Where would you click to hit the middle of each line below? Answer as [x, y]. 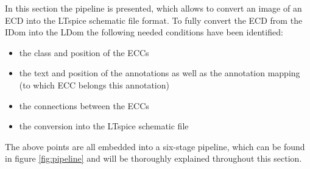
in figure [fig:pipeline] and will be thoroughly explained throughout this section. [153, 158]
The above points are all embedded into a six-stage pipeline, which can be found [155, 146]
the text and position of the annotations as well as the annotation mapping [160, 73]
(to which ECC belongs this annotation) [94, 84]
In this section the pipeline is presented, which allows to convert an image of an [153, 8]
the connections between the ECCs [84, 105]
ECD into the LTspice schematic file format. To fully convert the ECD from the [154, 20]
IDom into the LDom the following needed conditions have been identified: [144, 32]
